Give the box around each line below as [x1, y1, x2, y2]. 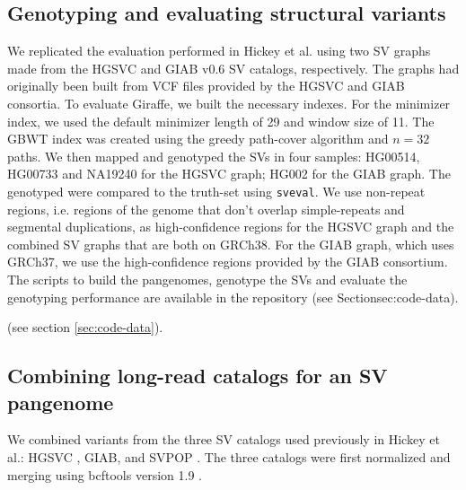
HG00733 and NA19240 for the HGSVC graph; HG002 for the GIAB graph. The [7, 164, 451, 183]
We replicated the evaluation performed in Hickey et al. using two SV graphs [7, 41, 431, 60]
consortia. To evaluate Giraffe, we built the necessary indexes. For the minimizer [7, 93, 451, 112]
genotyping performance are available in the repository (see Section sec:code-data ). [7, 287, 459, 306]
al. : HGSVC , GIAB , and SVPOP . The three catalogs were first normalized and [7, 447, 451, 466]
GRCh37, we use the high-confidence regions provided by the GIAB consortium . [7, 252, 448, 271]
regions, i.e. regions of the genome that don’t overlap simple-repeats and [7, 199, 405, 218]
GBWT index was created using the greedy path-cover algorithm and [7, 129, 389, 148]
